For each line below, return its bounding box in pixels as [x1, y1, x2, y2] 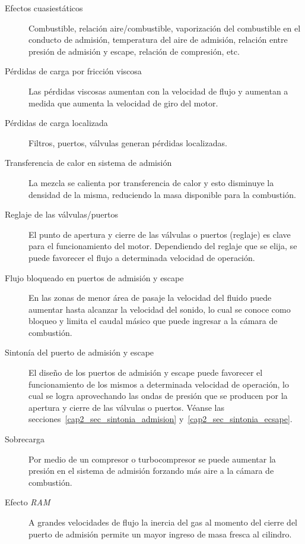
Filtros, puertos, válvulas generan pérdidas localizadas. [28, 136, 227, 149]
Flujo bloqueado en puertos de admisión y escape [5, 271, 184, 284]
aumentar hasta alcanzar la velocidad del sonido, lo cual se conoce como [28, 303, 291, 315]
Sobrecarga [5, 433, 45, 445]
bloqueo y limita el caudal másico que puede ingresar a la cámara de [28, 315, 278, 327]
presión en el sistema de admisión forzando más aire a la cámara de [28, 464, 274, 477]
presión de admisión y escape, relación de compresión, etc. [28, 45, 240, 57]
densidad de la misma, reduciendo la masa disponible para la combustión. [28, 188, 296, 200]
